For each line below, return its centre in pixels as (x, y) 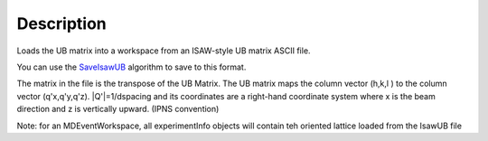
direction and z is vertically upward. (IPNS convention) (118, 109)
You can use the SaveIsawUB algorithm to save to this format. (131, 67)
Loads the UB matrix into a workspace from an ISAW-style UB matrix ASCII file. (164, 51)
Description (62, 23)
